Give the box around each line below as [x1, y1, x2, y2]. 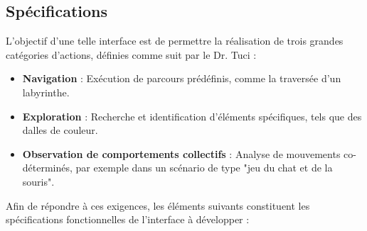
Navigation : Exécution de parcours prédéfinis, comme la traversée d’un [22, 71, 341, 86]
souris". [22, 174, 55, 188]
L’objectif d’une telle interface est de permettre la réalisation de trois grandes [6, 33, 344, 48]
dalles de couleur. [22, 123, 98, 137]
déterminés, [22, 160, 73, 175]
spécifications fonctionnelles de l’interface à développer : [6, 212, 250, 227]
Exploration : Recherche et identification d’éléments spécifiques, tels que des [22, 108, 362, 123]
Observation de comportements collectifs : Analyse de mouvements [22, 146, 341, 161]
